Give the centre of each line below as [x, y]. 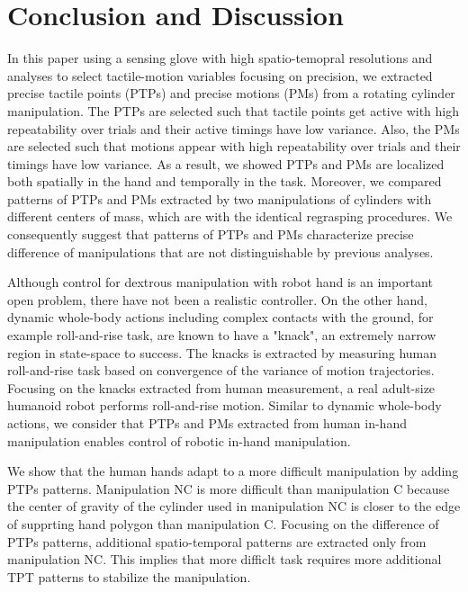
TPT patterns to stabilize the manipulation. [129, 576]
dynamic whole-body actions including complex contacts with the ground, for [220, 317]
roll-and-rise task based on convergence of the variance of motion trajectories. [221, 370]
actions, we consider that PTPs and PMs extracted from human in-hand [207, 423]
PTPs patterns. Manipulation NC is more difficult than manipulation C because [229, 488]
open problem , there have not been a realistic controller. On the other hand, [218, 299]
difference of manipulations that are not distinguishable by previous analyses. [220, 251]
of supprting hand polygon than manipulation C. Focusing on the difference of [223, 523]
